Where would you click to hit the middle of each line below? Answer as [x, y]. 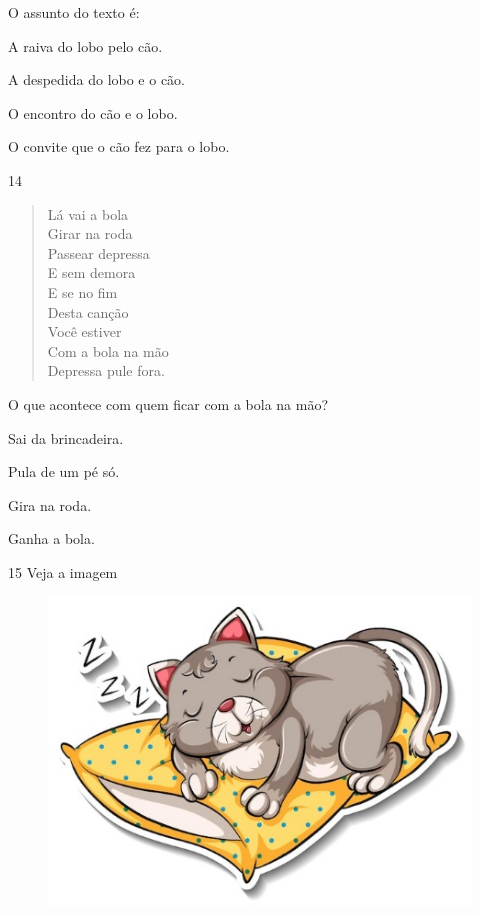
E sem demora [91, 272]
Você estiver [84, 331]
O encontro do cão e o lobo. [93, 112]
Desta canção [88, 311]
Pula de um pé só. [64, 471]
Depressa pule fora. [106, 370]
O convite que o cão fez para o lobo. [119, 146]
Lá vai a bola [88, 213]
